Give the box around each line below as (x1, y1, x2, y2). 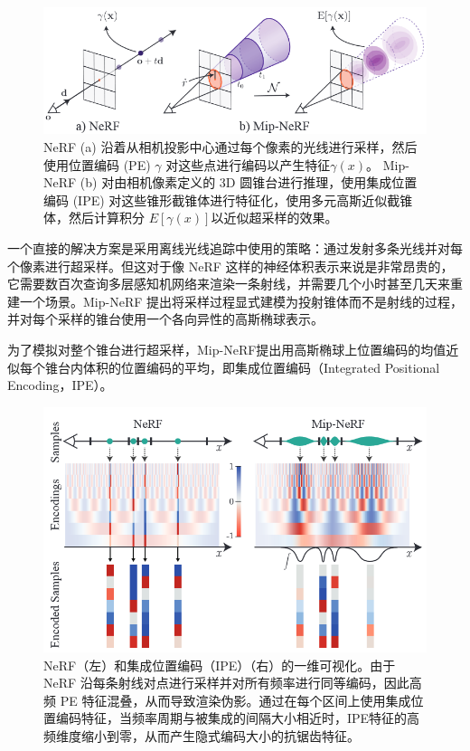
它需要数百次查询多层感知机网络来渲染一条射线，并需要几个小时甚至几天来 (7, 274, 450, 293)
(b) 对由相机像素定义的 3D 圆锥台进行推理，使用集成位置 (80, 173, 418, 192)
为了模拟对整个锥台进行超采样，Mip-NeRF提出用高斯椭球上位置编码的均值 (7, 339, 446, 358)
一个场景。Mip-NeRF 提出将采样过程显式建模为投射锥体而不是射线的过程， (19, 291, 463, 310)
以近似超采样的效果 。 (211, 208, 338, 227)
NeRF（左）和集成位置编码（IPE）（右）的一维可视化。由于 (43, 655, 396, 674)
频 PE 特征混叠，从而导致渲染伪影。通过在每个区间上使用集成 (43, 690, 411, 709)
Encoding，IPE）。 (7, 375, 113, 395)
